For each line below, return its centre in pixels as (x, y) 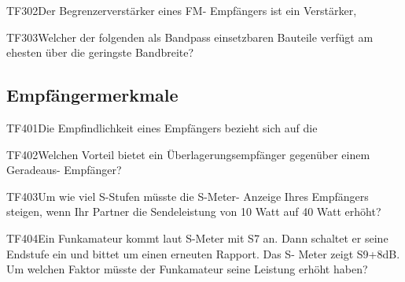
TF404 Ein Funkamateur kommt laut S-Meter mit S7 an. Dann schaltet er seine (197, 237)
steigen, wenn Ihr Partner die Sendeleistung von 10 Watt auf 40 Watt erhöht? (194, 211)
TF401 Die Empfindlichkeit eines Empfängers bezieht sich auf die (162, 127)
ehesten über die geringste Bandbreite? (100, 52)
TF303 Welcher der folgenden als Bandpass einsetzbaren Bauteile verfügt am (190, 37)
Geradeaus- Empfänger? (64, 170)
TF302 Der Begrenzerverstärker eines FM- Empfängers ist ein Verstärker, (182, 10)
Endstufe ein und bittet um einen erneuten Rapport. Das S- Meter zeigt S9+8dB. (203, 253)
